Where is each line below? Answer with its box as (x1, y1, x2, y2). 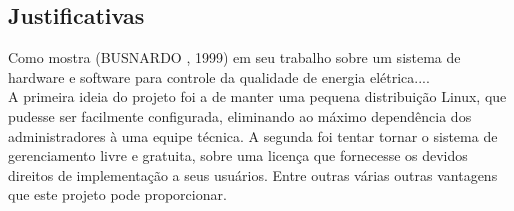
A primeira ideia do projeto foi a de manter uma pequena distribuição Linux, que (8, 86, 507, 107)
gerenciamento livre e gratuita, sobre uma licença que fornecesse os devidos (8, 145, 468, 166)
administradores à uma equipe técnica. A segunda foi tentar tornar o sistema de (8, 125, 498, 146)
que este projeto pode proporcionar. (8, 184, 227, 205)
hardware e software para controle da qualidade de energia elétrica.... (8, 66, 430, 87)
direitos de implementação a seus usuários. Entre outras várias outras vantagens (8, 164, 498, 185)
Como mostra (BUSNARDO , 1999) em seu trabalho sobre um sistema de (8, 47, 461, 68)
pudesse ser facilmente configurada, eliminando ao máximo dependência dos (8, 105, 472, 126)
